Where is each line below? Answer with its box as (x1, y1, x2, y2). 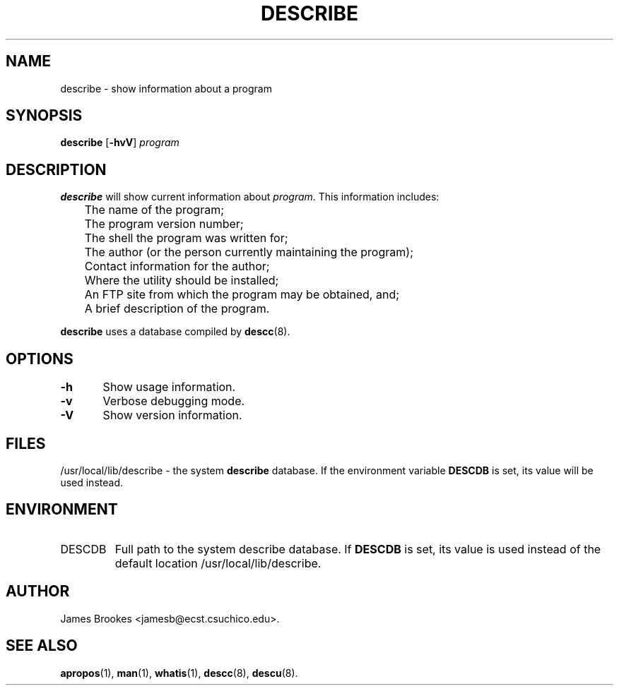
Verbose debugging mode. (102, 394, 245, 409)
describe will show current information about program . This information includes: (60, 191, 440, 203)
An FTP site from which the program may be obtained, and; (84, 287, 400, 302)
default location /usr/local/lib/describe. (114, 555, 322, 570)
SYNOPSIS (6, 107, 83, 125)
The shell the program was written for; (84, 231, 288, 246)
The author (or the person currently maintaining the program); (84, 245, 413, 260)
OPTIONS (6, 349, 73, 368)
